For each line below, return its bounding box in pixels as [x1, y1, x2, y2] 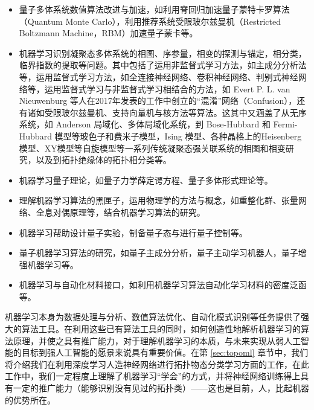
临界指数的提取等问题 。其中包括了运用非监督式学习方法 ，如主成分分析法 [19, 59, 307, 71]
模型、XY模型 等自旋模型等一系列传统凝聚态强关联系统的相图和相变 [19, 141, 286, 154]
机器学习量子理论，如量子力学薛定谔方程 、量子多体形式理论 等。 [19, 173, 273, 186]
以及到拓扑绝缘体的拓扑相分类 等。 [36, 153, 171, 166]
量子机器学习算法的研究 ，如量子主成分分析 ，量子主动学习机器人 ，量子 [19, 246, 298, 259]
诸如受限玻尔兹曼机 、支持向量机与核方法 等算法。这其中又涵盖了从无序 [27, 106, 307, 118]
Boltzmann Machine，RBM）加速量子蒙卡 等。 [19, 27, 198, 39]
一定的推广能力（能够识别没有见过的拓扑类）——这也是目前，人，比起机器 [13, 382, 309, 394]
